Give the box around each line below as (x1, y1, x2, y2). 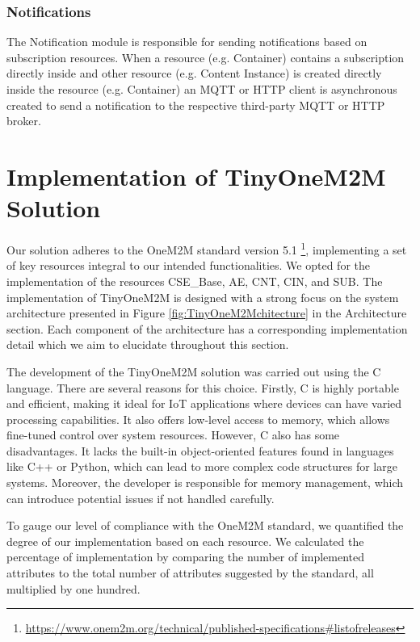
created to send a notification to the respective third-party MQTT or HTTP (6, 96, 385, 113)
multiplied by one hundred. (6, 580, 141, 597)
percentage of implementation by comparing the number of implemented (6, 548, 365, 565)
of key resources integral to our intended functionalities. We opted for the (6, 257, 371, 274)
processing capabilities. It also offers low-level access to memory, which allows (6, 410, 390, 427)
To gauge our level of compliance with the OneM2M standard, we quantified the (6, 517, 404, 534)
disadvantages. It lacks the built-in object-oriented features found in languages (6, 442, 394, 459)
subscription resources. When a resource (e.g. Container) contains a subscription (6, 48, 405, 65)
